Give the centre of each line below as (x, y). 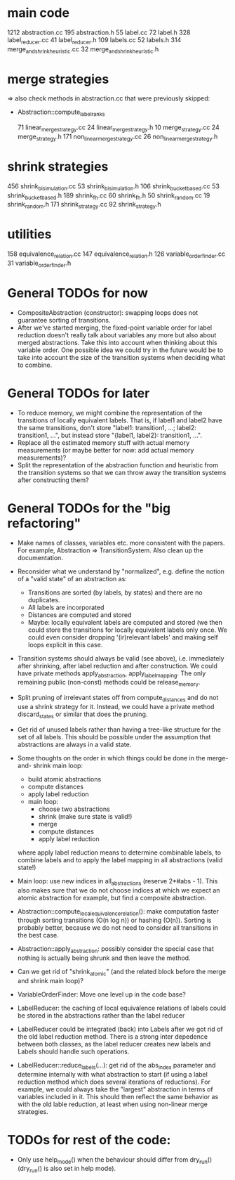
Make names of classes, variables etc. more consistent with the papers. (121, 543)
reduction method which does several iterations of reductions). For (114, 1082)
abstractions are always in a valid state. (74, 744)
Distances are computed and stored (80, 615)
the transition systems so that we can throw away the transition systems (122, 472)
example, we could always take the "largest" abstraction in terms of (115, 1089)
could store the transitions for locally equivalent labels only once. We (128, 630)
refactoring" (44, 523)
